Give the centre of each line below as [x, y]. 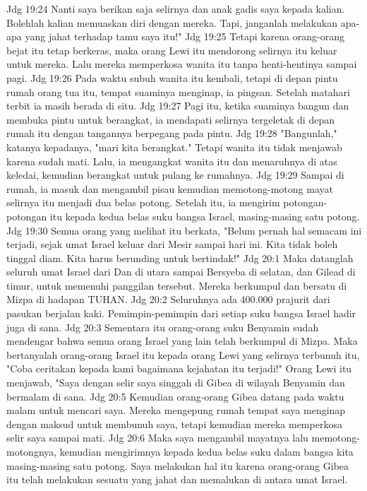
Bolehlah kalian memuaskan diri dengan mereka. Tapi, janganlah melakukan [172, 22]
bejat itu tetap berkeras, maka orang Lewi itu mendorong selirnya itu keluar [172, 50]
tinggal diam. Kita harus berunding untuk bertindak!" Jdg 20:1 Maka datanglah [180, 258]
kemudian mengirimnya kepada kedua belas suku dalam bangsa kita [206, 451]
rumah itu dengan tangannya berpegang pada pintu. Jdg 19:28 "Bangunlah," [172, 133]
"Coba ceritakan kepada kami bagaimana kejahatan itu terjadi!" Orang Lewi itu [179, 368]
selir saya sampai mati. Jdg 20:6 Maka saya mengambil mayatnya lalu [157, 438]
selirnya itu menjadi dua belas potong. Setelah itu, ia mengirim [143, 202]
